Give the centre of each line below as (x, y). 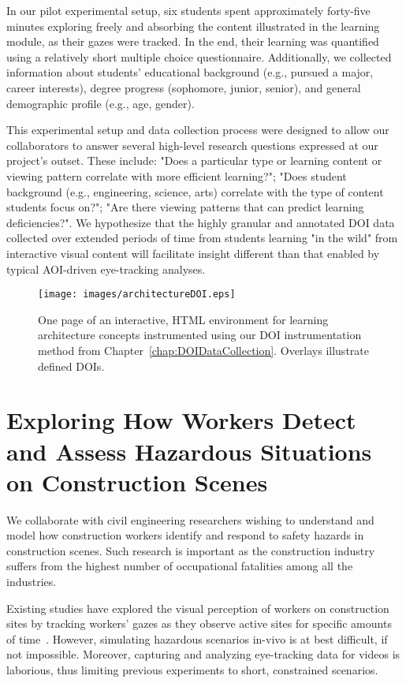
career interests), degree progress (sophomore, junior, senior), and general (184, 87)
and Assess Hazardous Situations (189, 451)
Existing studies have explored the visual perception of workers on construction (198, 608)
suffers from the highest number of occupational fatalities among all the (180, 566)
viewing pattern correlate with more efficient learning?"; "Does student (177, 175)
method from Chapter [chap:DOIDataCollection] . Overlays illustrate (203, 350)
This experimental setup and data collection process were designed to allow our (198, 130)
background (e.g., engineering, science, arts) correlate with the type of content (195, 191)
